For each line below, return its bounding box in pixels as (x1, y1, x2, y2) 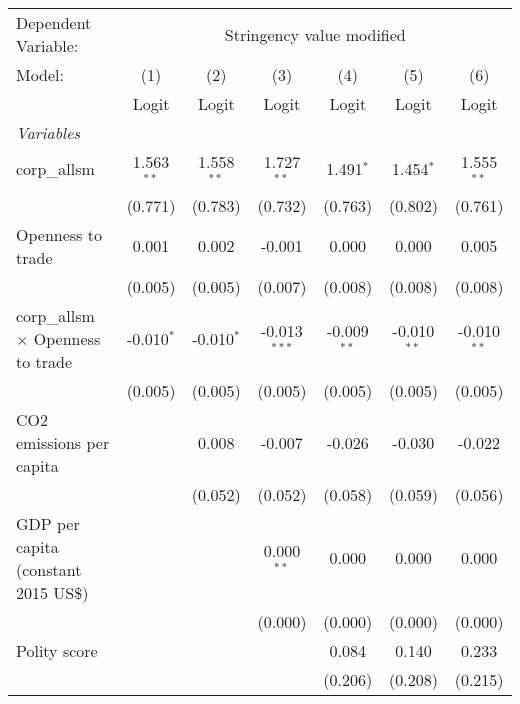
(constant (16, 557, 82, 581)
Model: (16, 63, 65, 86)
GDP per (16, 511, 80, 535)
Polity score (16, 638, 98, 662)
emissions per (16, 430, 110, 454)
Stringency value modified (224, 22, 406, 46)
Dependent (16, 11, 92, 34)
